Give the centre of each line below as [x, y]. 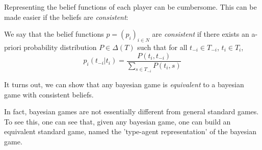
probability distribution [60, 47]
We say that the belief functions [54, 34]
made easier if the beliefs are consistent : [66, 17]
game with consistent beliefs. [49, 94]
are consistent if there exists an [201, 34]
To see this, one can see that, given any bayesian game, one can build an [117, 121]
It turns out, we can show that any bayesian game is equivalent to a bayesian [124, 84]
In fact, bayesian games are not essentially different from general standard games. [132, 111]
